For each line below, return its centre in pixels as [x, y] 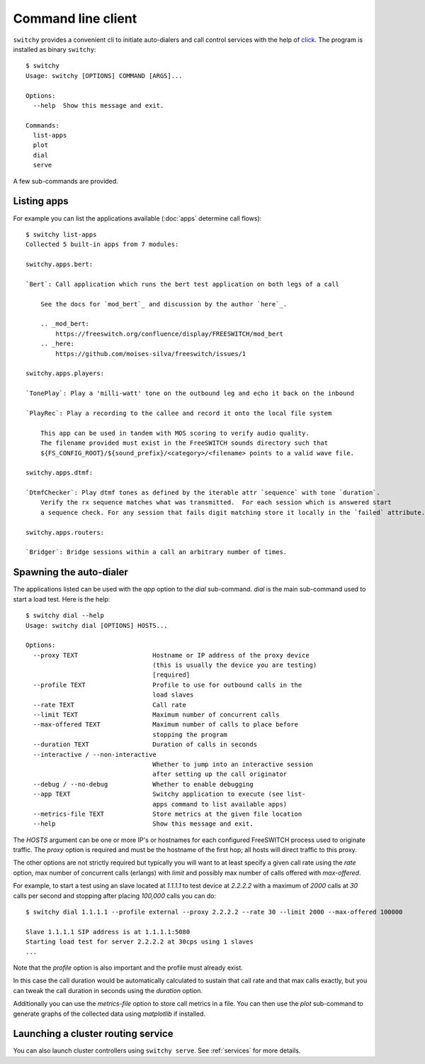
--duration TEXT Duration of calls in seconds [145, 744]
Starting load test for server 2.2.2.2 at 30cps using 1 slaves [140, 942]
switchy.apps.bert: [59, 265]
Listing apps [41, 201]
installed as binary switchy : [55, 49]
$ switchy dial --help [65, 616]
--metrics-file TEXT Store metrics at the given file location [168, 814]
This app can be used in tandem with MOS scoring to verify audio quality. [175, 433]
